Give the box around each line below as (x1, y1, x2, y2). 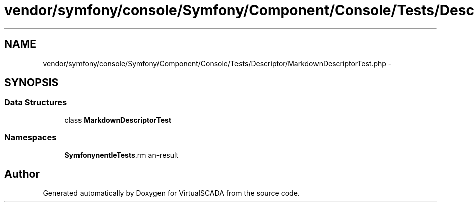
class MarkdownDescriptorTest (64, 115, 172, 124)
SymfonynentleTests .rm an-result (64, 150, 179, 159)
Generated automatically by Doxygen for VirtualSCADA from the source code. (43, 189, 300, 198)
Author (4, 167, 40, 180)
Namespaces (4, 132, 57, 143)
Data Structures (4, 97, 67, 108)
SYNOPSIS (4, 76, 59, 89)
